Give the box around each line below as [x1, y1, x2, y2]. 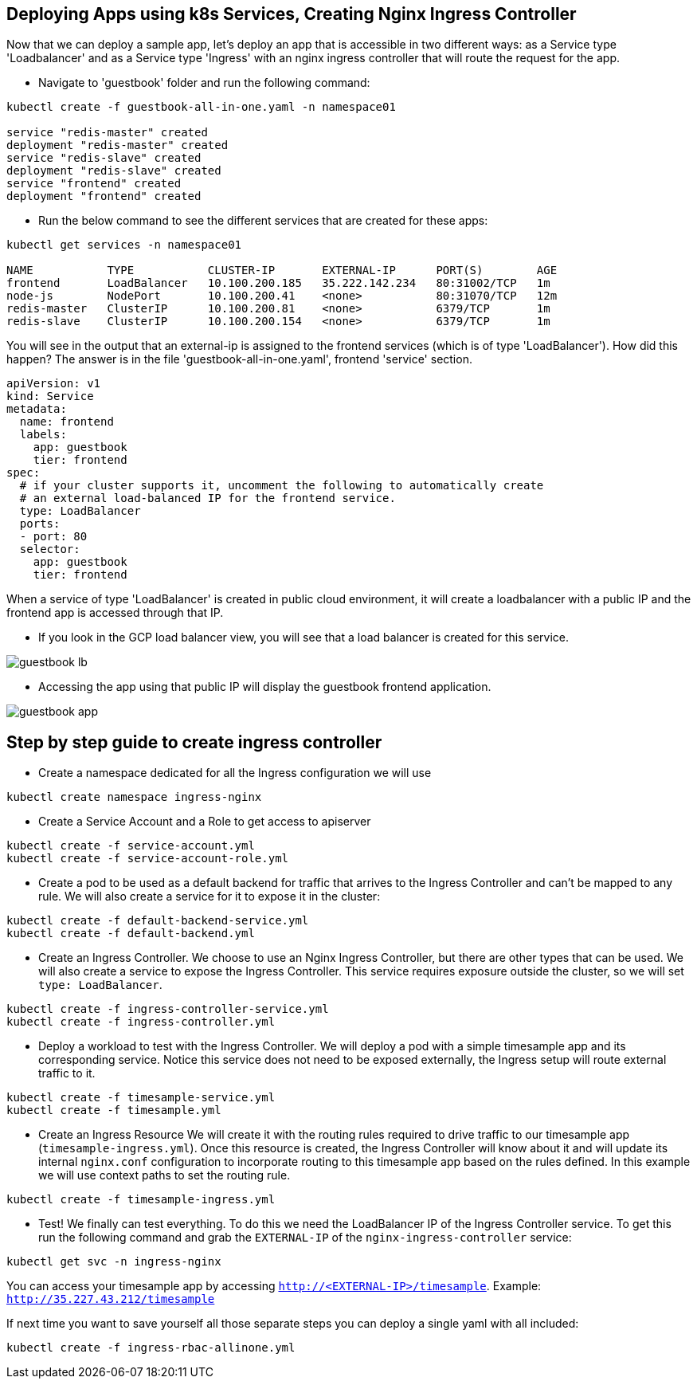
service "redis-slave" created [6, 151, 202, 165]
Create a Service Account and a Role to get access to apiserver [38, 814, 371, 829]
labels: [19, 428, 67, 441]
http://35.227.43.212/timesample [6, 1293, 215, 1306]
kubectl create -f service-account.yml [6, 839, 255, 853]
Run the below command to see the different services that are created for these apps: [38, 214, 488, 228]
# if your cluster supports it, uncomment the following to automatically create [19, 479, 544, 492]
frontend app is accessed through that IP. [6, 606, 224, 620]
